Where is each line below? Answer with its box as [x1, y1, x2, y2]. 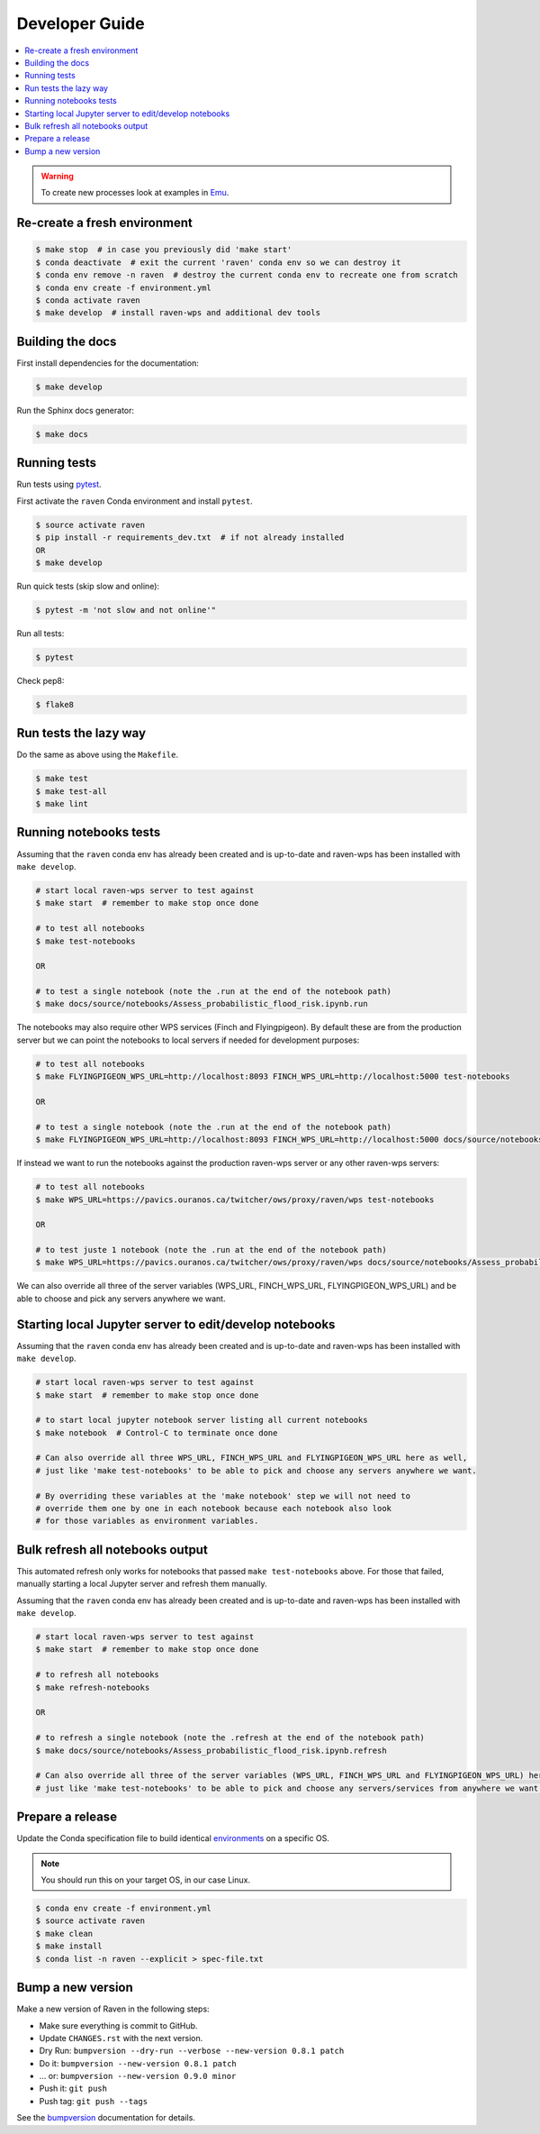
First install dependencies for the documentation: [16, 357, 200, 369]
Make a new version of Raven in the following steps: [16, 2003, 211, 2014]
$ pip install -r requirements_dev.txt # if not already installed [35, 533, 345, 543]
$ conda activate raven [35, 296, 141, 306]
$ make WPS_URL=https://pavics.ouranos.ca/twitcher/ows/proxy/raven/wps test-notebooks [35, 1194, 435, 1205]
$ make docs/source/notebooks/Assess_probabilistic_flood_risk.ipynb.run [35, 999, 368, 1009]
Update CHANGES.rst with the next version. [39, 2032, 203, 2043]
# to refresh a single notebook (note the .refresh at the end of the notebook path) [35, 1733, 425, 1743]
